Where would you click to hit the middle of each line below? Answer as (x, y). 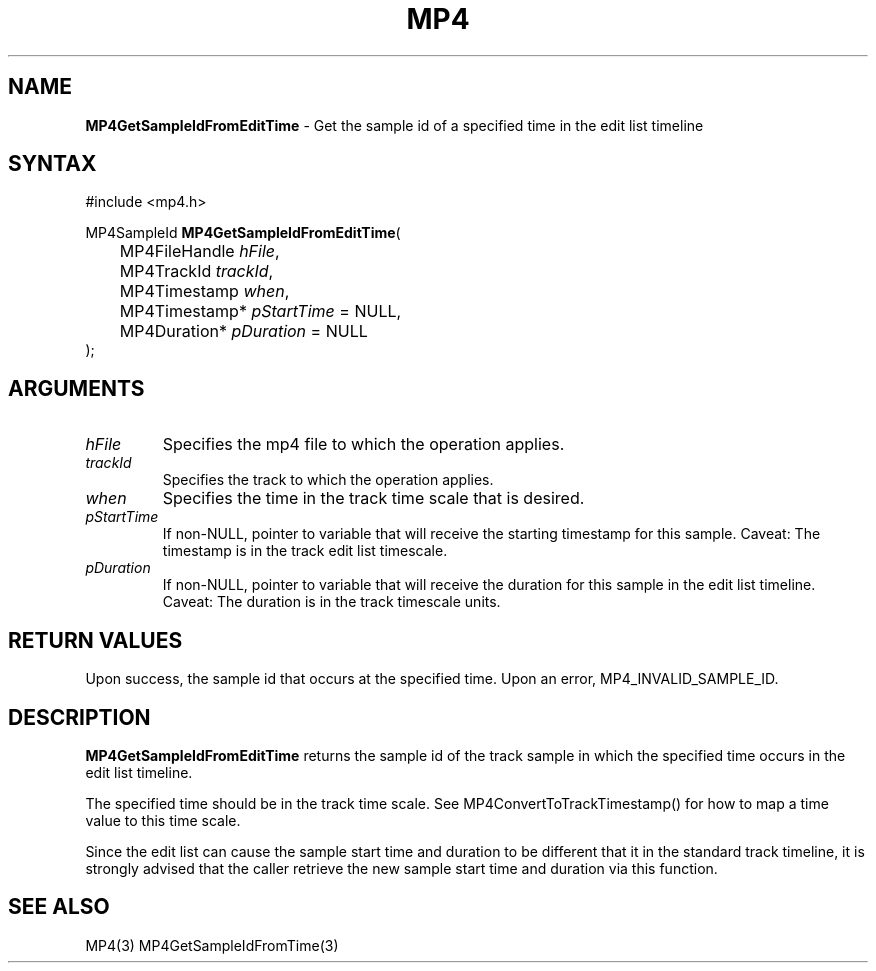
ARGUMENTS (76, 388)
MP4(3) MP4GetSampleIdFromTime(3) (212, 945)
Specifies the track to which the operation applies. (328, 480)
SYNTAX (52, 164)
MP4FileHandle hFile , (199, 251)
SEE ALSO (59, 907)
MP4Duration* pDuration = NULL (243, 331)
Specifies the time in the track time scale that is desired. (373, 498)
